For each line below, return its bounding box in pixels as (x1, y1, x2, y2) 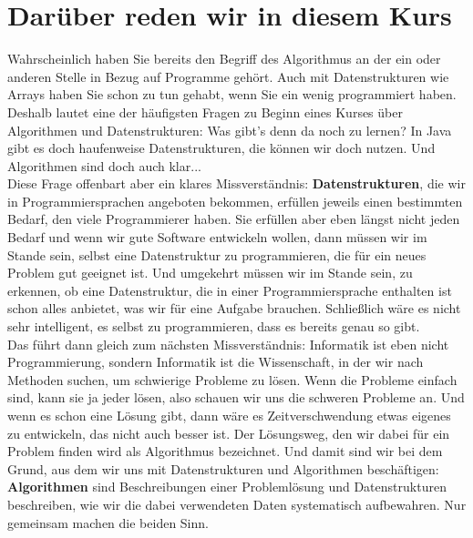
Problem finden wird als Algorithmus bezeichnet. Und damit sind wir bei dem (7, 442, 443, 461)
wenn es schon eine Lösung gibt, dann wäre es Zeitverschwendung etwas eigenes (7, 406, 451, 424)
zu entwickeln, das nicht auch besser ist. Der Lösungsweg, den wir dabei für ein (7, 423, 450, 442)
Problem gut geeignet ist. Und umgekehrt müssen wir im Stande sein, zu (7, 263, 413, 282)
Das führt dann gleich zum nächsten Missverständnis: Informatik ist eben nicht (7, 334, 449, 353)
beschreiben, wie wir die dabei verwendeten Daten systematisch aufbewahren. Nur (7, 494, 467, 513)
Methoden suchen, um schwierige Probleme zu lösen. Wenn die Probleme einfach (7, 370, 458, 389)
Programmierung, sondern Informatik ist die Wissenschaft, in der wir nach (7, 352, 424, 371)
